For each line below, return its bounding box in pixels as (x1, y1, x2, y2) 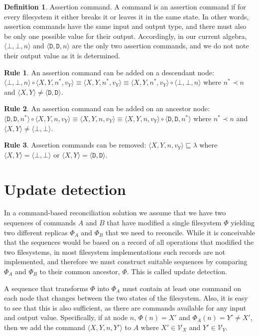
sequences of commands (4, 217, 76, 228)
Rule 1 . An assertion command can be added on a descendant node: (4, 67, 214, 77)
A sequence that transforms (4, 283, 88, 293)
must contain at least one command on (122, 283, 242, 293)
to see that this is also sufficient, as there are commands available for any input (4, 302, 246, 313)
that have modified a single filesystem (107, 217, 222, 228)
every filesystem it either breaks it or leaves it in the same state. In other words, (4, 11, 249, 21)
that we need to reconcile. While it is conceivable (105, 227, 255, 237)
